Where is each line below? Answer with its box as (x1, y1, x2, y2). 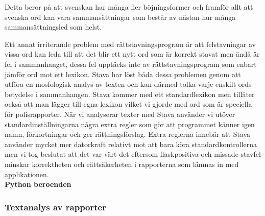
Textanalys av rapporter (5, 200, 106, 213)
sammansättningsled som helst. (5, 21, 102, 32)
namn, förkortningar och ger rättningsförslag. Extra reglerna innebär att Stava (5, 129, 251, 139)
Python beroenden (5, 179, 71, 189)
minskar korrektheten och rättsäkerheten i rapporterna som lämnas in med (5, 158, 239, 169)
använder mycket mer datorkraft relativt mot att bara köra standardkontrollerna (5, 138, 257, 149)
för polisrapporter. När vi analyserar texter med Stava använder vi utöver (5, 108, 235, 119)
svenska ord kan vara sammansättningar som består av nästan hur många (5, 11, 236, 22)
